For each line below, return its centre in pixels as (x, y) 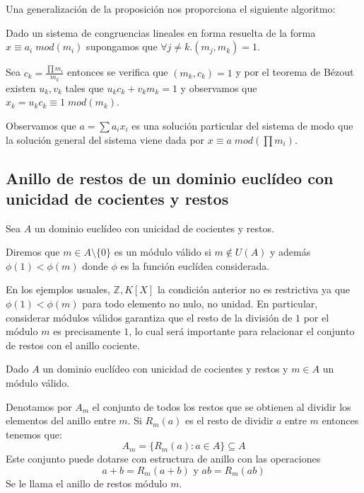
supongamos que (122, 46)
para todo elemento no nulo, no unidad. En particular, (200, 304)
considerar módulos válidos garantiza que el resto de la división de (149, 317)
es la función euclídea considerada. (195, 265)
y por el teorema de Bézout (295, 72)
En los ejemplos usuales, (58, 289)
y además (290, 252)
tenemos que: (34, 434)
